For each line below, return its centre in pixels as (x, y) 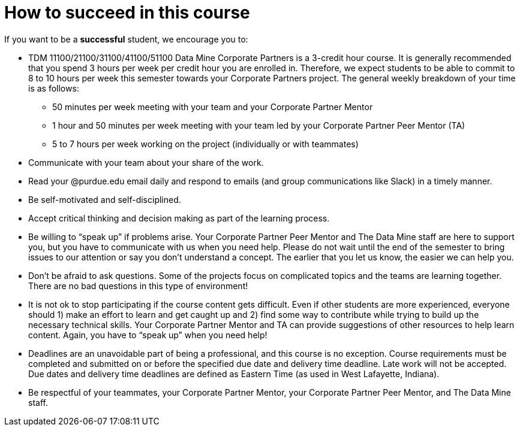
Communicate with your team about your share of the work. (146, 162)
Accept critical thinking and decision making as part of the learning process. (179, 218)
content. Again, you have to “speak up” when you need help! (148, 335)
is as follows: (54, 88)
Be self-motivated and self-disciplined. (105, 199)
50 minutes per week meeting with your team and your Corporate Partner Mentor (213, 107)
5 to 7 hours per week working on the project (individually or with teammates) (205, 144)
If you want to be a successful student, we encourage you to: (126, 39)
